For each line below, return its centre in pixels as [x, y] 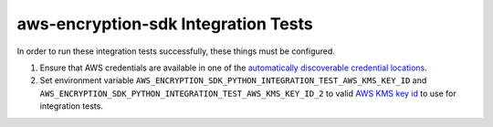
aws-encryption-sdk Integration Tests [165, 24]
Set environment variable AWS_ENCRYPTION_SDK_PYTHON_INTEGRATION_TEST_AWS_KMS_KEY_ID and [233, 80]
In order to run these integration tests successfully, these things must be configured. [176, 51]
